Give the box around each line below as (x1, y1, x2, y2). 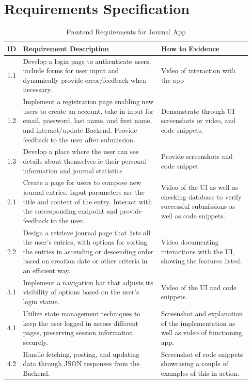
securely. (23, 337, 48, 347)
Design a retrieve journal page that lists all (23, 227, 151, 237)
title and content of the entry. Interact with (23, 196, 152, 206)
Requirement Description (23, 43, 109, 53)
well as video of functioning (161, 327, 242, 338)
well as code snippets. (161, 211, 225, 221)
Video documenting (161, 237, 219, 247)
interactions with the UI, (161, 246, 235, 256)
